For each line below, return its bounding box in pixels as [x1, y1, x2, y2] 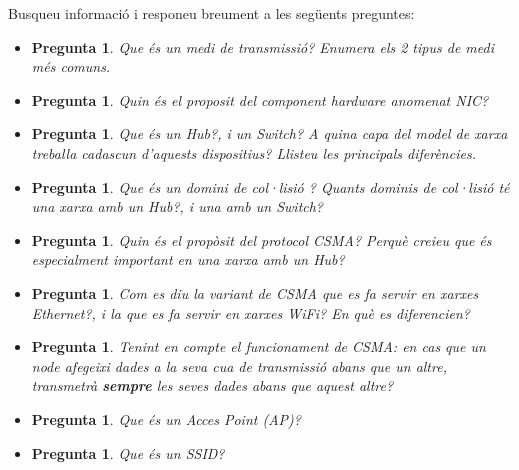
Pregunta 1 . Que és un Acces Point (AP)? [31, 408, 301, 429]
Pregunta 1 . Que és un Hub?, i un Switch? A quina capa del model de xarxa [31, 123, 508, 144]
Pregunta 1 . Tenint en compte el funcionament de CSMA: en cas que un [31, 336, 486, 357]
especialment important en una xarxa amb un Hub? [31, 249, 345, 270]
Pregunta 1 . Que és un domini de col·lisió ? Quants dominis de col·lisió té [31, 176, 510, 197]
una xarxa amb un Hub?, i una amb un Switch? [31, 196, 324, 217]
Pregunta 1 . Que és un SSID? [31, 442, 225, 463]
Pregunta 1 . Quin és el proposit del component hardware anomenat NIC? [31, 89, 489, 110]
